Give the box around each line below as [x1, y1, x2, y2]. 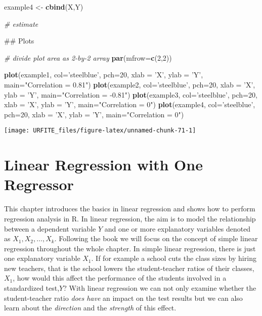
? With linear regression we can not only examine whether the [63, 283, 256, 293]
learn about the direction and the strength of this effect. [4, 302, 177, 313]
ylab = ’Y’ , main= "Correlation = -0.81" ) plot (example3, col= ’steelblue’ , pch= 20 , [4, 89, 257, 100]
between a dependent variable [4, 223, 96, 234]
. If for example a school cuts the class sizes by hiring [91, 253, 256, 263]
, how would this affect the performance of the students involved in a [13, 273, 227, 283]
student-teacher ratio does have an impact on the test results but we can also [4, 292, 243, 303]
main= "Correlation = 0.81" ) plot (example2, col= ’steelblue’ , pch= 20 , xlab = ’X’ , [4, 79, 255, 89]
